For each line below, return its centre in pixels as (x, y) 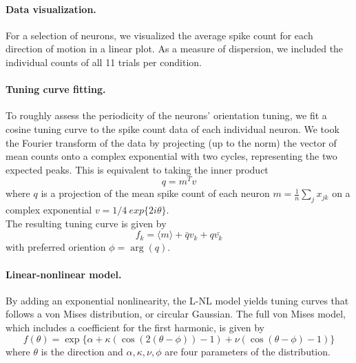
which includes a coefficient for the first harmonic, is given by (135, 327)
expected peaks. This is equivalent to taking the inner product (137, 169)
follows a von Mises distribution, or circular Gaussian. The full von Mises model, (176, 314)
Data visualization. (51, 9)
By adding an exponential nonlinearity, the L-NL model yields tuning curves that (177, 300)
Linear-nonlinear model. (64, 274)
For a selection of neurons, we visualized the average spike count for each (159, 35)
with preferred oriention (56, 247)
